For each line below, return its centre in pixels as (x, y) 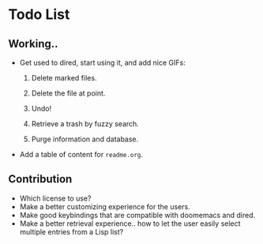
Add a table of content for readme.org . (81, 154)
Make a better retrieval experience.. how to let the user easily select (130, 223)
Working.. (33, 44)
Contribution (40, 179)
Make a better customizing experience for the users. (105, 206)
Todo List (39, 15)
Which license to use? (55, 198)
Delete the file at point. (68, 93)
